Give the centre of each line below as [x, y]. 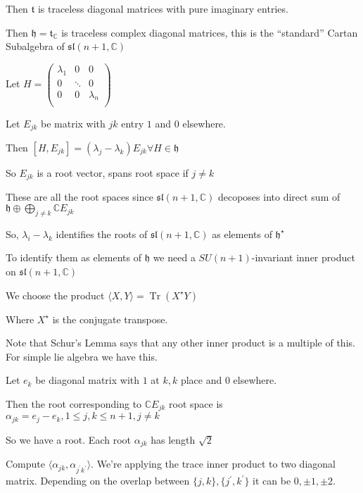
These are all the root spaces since [79, 197]
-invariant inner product [303, 257]
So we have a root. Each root [68, 439]
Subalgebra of [35, 46]
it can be [272, 481]
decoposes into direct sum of [279, 197]
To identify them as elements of [74, 257]
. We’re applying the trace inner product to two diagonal [213, 464]
